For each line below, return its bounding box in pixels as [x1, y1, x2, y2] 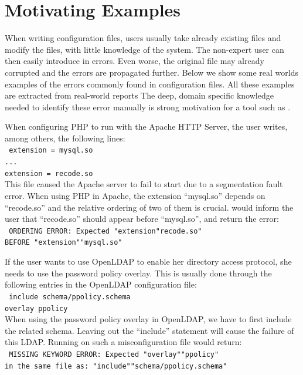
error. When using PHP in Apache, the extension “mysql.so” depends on [5, 190, 265, 202]
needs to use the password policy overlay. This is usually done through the [5, 266, 272, 279]
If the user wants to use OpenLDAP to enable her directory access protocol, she [5, 255, 292, 268]
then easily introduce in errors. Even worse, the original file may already [5, 55, 264, 67]
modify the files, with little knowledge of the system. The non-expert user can [5, 43, 284, 55]
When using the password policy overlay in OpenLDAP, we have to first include [5, 313, 292, 325]
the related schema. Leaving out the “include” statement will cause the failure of [5, 324, 294, 336]
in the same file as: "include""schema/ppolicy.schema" [5, 362, 227, 370]
